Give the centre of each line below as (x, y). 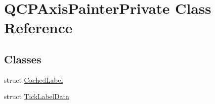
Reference (38, 27)
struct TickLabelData (37, 96)
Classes (23, 59)
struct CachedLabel (34, 79)
